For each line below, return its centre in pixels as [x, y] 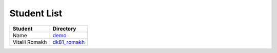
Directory [64, 29]
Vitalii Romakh [30, 42]
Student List [36, 13]
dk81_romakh [68, 42]
